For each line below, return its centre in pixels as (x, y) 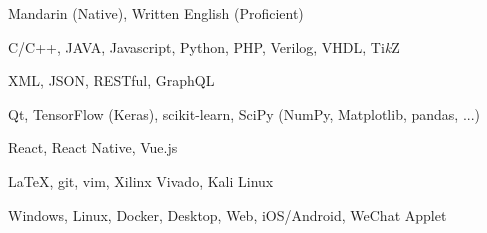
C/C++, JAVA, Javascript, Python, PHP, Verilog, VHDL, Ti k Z (204, 46)
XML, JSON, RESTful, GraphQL (111, 80)
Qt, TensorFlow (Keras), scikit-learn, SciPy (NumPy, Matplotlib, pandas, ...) (244, 113)
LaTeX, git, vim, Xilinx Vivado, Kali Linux (141, 180)
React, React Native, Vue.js (93, 147)
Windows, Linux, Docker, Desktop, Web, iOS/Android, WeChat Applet (227, 214)
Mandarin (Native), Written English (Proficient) (156, 13)
